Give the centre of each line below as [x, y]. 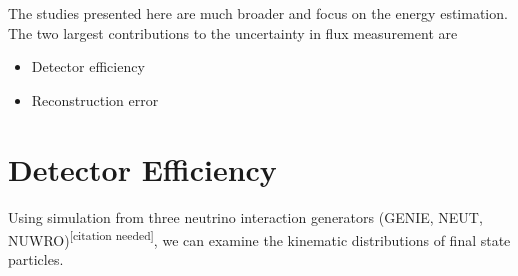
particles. [36, 259]
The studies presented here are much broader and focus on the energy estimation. [258, 13]
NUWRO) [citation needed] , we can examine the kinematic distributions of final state [259, 238]
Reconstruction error [95, 99]
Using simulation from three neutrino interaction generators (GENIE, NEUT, [245, 216]
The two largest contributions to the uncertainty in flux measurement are [233, 32]
